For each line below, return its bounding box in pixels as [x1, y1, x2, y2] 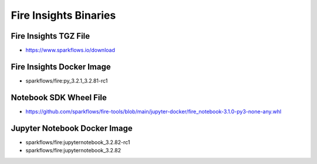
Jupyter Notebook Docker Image [11, 123, 133, 133]
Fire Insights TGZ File [11, 31, 90, 41]
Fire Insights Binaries [11, 9, 116, 22]
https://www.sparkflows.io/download [25, 47, 116, 54]
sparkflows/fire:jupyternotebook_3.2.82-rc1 [25, 138, 130, 146]
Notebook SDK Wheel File [11, 93, 107, 102]
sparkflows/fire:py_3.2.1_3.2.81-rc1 [25, 77, 108, 84]
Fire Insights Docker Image [11, 61, 111, 71]
